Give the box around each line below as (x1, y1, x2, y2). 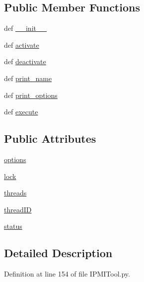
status (4, 221, 22, 231)
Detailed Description (4, 245, 113, 261)
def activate (4, 39, 39, 50)
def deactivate (4, 56, 46, 67)
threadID (4, 204, 32, 214)
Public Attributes (4, 131, 96, 146)
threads (4, 188, 27, 198)
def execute (4, 106, 38, 117)
